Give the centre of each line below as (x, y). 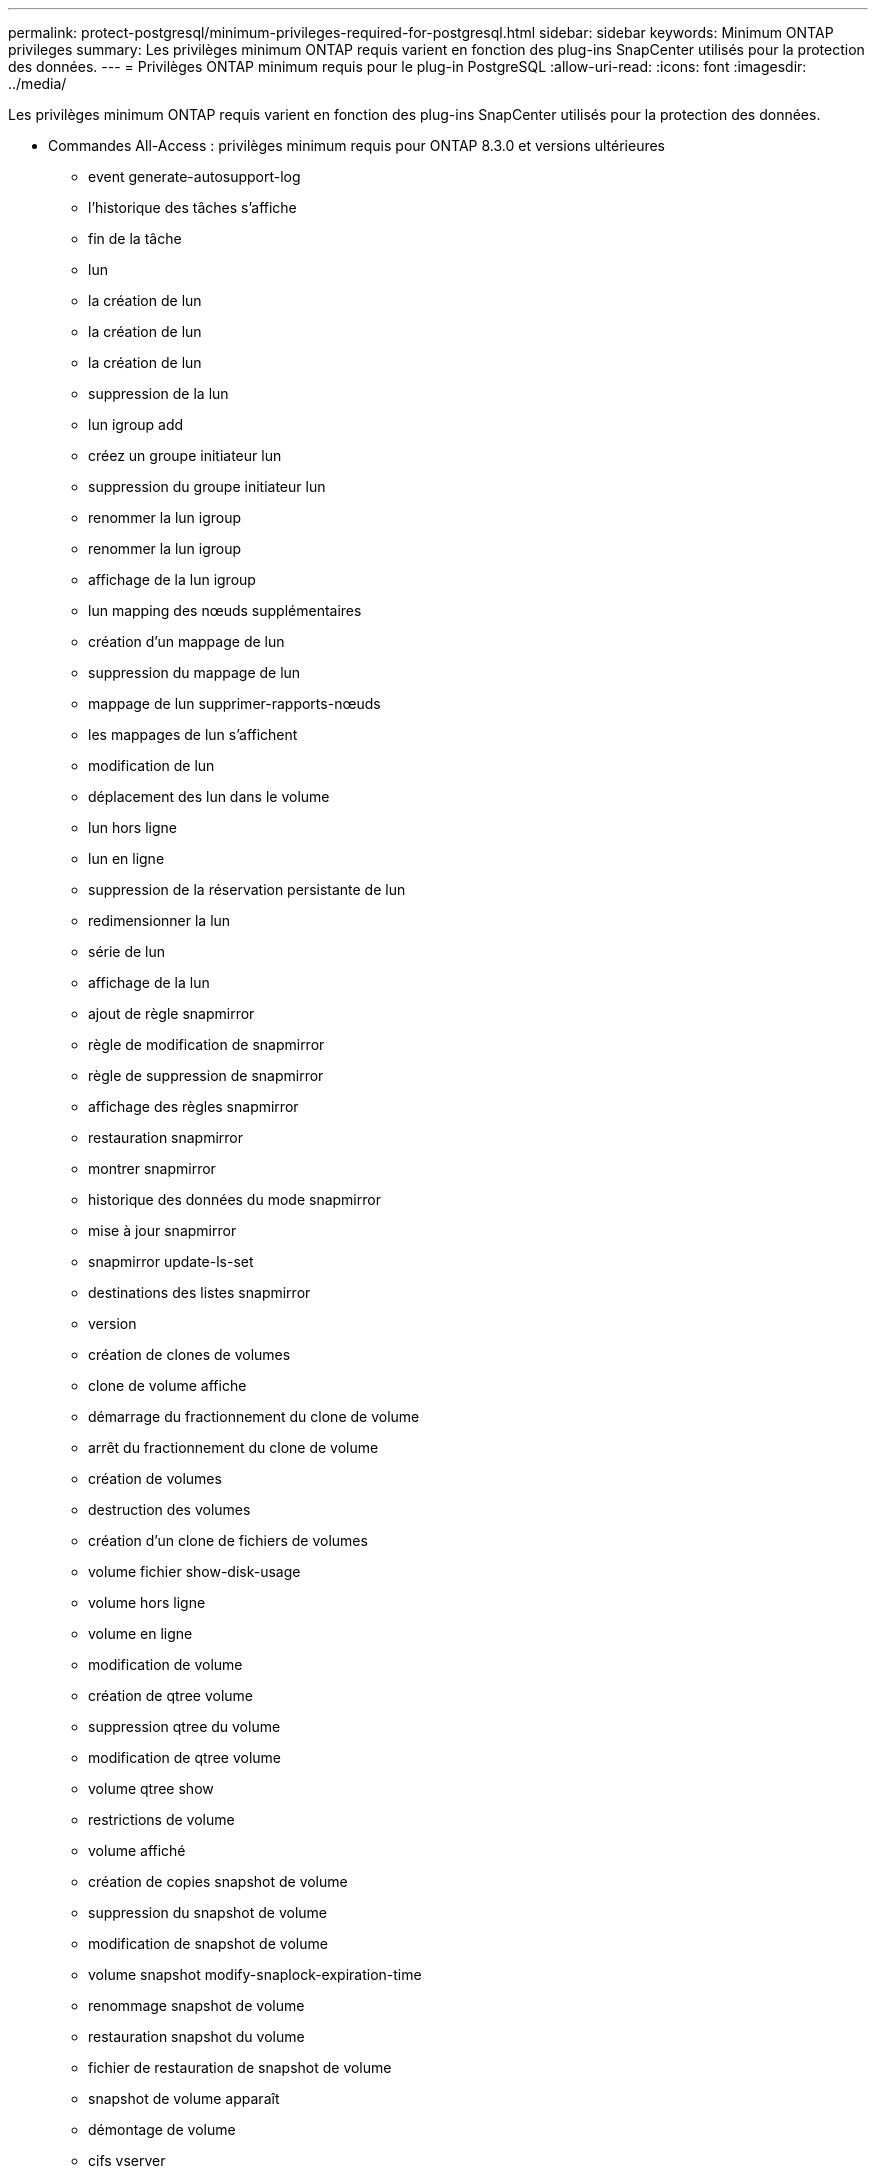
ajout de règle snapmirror (171, 1013)
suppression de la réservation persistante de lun (247, 889)
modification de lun (151, 765)
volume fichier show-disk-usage (194, 1571)
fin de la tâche (135, 238)
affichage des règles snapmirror (193, 1106)
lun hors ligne (132, 827)
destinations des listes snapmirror (199, 1292)
